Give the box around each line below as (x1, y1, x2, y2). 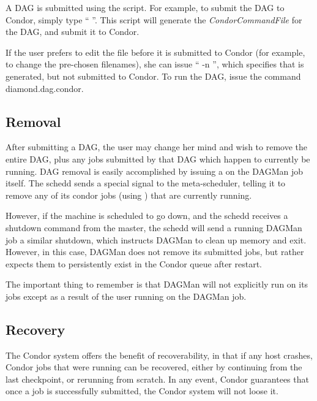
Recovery (6, 319, 65, 338)
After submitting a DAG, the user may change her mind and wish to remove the (6, 140, 307, 153)
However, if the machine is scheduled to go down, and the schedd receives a (6, 209, 288, 222)
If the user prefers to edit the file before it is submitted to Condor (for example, (6, 45, 305, 58)
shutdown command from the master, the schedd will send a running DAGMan (6, 221, 302, 234)
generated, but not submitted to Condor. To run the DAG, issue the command (6, 69, 301, 82)
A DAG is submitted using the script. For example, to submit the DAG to (6, 1, 285, 13)
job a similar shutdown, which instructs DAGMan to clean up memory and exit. (6, 233, 307, 246)
